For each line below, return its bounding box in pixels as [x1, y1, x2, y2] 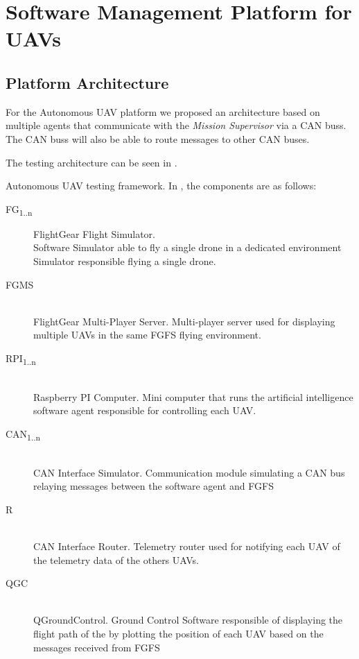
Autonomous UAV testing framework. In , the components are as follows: [6, 178, 317, 193]
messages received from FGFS [33, 640, 160, 654]
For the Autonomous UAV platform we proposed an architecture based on [6, 104, 320, 119]
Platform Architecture [6, 71, 169, 93]
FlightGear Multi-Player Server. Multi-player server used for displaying [33, 314, 335, 328]
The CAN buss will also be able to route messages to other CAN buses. [6, 131, 310, 146]
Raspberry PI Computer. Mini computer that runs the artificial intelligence [33, 389, 353, 404]
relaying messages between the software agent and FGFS [33, 479, 274, 493]
